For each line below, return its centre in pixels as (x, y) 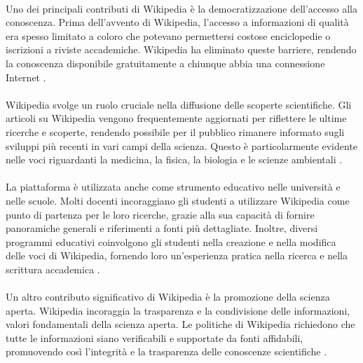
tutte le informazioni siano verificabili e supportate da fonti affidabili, (155, 337)
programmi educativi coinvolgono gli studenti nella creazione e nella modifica (171, 241)
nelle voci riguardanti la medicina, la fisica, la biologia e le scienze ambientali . (174, 159)
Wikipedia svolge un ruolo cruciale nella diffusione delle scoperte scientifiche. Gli (179, 104)
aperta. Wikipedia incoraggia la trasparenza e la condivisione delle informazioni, (178, 310)
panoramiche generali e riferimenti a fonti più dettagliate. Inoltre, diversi (162, 228)
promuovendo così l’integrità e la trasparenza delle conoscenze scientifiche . (166, 351)
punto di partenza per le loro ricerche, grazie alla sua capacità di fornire (160, 214)
